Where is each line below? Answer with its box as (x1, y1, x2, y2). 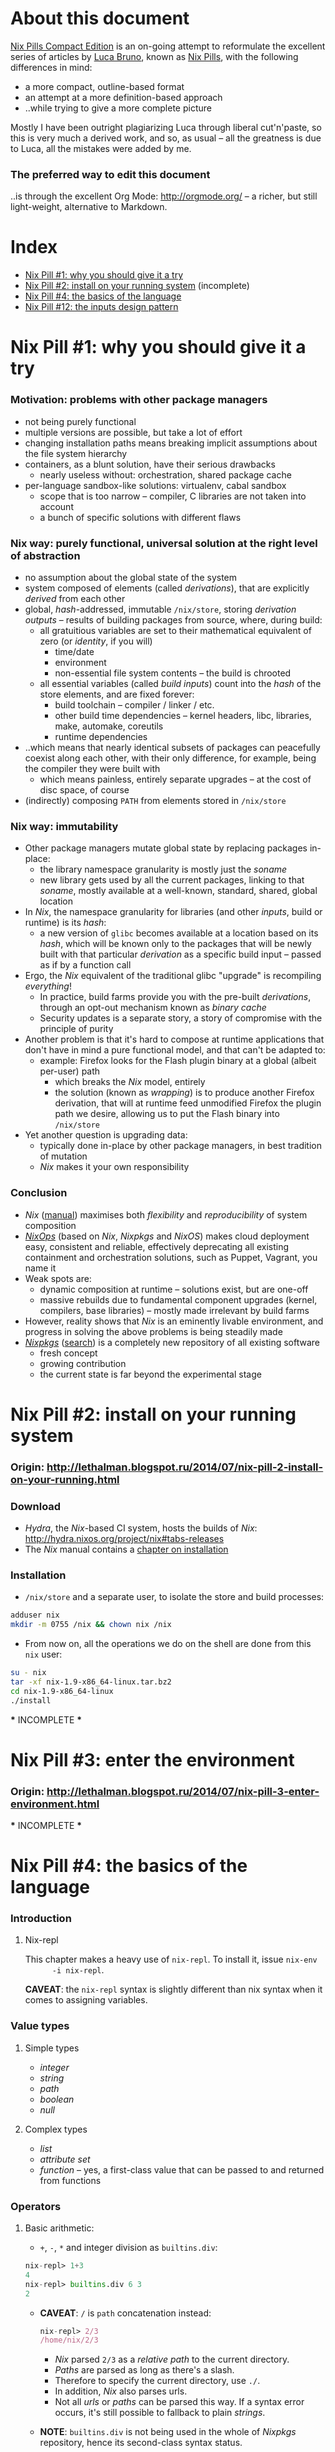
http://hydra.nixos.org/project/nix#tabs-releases (24, 1532, 225, 1544)
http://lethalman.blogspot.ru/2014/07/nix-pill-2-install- (46, 1460, 324, 1474)
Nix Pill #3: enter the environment (10, 1748, 295, 1771)
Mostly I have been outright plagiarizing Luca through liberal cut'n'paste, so (10, 121, 322, 133)
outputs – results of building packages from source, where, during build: (24, 613, 323, 626)
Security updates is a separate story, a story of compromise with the (39, 1012, 323, 1024)
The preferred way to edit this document (10, 167, 211, 181)
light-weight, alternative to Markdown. (10, 201, 168, 213)
